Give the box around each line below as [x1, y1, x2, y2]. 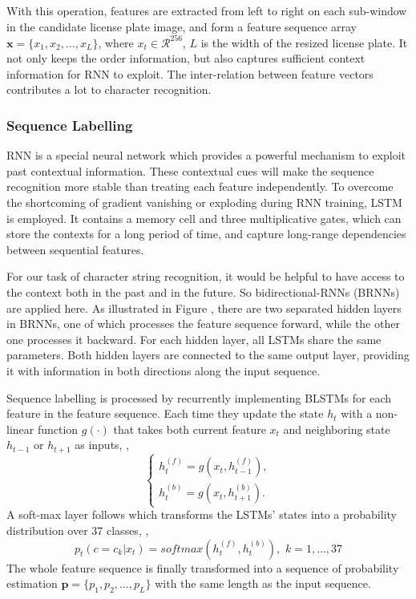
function [37, 420, 79, 437]
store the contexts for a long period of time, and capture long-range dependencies [6, 225, 406, 242]
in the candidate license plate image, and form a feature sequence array [6, 18, 357, 34]
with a [341, 405, 373, 422]
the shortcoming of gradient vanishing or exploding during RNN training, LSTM [6, 194, 402, 211]
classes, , [107, 521, 149, 538]
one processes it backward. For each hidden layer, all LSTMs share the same [6, 330, 382, 347]
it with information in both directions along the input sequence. [6, 362, 321, 378]
